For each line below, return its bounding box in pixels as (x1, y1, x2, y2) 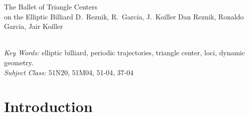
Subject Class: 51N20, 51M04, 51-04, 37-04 (4, 67, 134, 77)
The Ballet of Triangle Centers (4, 1, 97, 11)
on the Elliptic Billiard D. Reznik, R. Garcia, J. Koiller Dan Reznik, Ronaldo (4, 11, 244, 21)
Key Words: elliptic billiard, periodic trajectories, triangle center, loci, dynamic (4, 47, 245, 58)
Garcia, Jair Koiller (4, 21, 63, 31)
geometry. (4, 57, 34, 67)
